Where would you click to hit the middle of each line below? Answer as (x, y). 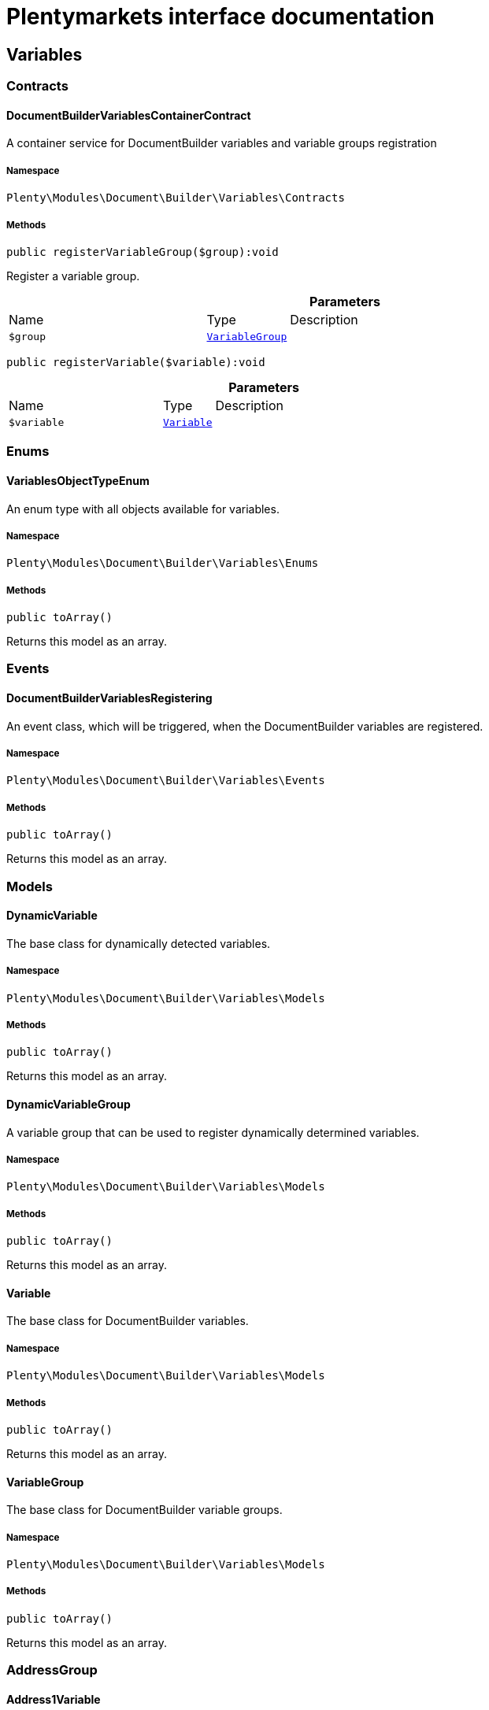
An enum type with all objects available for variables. (143, 509)
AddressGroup (52, 1670)
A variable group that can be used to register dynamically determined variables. (213, 1132)
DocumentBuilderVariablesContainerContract (129, 115)
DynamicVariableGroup (69, 1105)
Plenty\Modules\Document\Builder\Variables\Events (166, 781)
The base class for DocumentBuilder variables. (128, 1321)
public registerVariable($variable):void (136, 362)
